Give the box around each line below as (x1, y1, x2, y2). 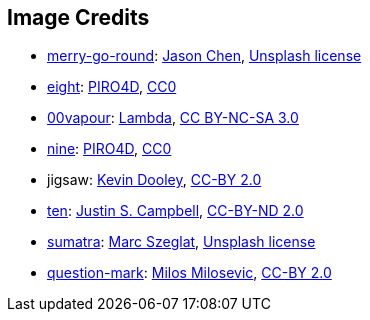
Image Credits (7, 5, 150, 30)
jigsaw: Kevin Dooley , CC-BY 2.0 (47, 171, 262, 189)
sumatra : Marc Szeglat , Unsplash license (47, 233, 316, 251)
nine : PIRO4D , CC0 (47, 140, 172, 158)
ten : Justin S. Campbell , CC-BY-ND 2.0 (47, 202, 304, 220)
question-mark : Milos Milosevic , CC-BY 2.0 (47, 264, 332, 282)
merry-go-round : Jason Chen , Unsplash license (47, 47, 362, 65)
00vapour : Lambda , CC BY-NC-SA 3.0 (47, 109, 299, 127)
